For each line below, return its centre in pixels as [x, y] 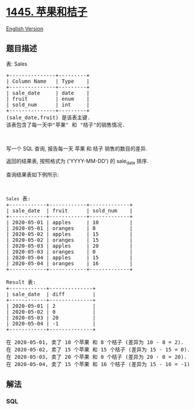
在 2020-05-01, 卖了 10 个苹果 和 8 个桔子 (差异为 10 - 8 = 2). [95, 342]
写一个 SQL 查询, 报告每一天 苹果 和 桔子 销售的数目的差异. [77, 148]
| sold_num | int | [48, 104]
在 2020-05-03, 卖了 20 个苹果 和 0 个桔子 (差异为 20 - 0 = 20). [97, 357]
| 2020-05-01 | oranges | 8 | [69, 228]
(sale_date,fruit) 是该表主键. [48, 117]
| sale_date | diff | [51, 294]
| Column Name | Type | [48, 81]
